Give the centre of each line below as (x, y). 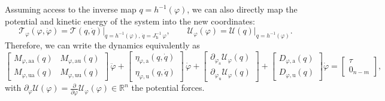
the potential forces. (168, 88)
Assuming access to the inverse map (71, 9)
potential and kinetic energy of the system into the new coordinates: (130, 21)
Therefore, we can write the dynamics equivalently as (102, 45)
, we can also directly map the (242, 9)
